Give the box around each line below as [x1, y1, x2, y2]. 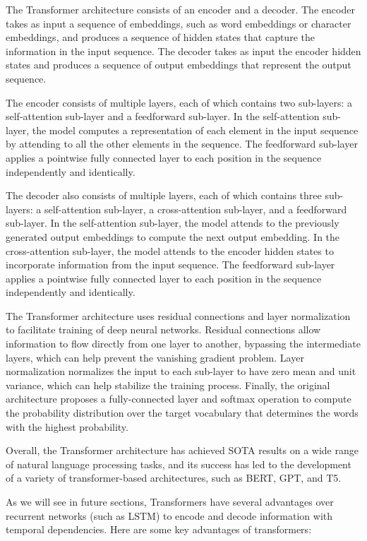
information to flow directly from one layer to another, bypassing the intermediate [6, 336, 361, 351]
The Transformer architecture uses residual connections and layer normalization [6, 308, 351, 323]
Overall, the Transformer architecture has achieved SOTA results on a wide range [6, 443, 359, 458]
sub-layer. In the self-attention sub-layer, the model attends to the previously [6, 215, 339, 230]
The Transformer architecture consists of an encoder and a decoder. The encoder [6, 2, 355, 16]
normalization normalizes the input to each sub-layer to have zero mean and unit [6, 364, 356, 379]
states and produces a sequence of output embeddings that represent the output [6, 57, 351, 72]
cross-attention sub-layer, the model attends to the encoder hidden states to [6, 243, 334, 258]
